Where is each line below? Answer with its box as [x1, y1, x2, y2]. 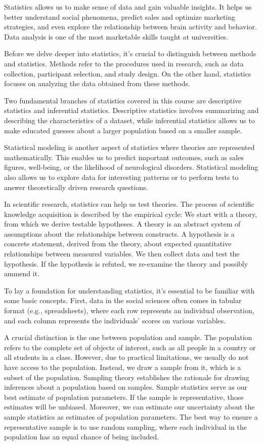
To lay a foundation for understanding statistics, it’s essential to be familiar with [4, 285, 255, 295]
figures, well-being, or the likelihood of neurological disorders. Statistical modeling [4, 162, 258, 172]
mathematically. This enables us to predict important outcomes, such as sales [4, 152, 244, 162]
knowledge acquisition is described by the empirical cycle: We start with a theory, [4, 208, 257, 219]
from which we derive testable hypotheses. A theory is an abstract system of [4, 218, 241, 229]
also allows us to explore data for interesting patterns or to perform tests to [4, 171, 239, 182]
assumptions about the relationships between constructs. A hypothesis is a [4, 228, 235, 239]
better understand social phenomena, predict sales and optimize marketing [4, 11, 236, 22]
